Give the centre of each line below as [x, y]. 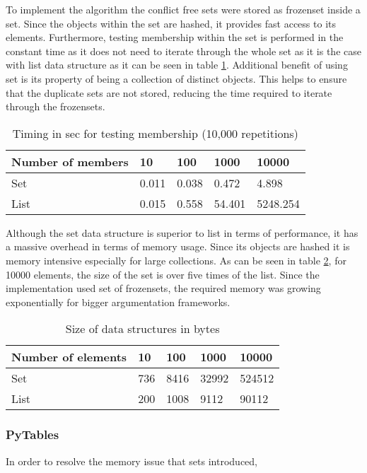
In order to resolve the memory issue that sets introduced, [132, 461]
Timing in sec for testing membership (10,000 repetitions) [155, 133]
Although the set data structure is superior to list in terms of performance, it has [182, 232]
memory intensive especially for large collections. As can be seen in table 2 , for [176, 260]
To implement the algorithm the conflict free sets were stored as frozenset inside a [183, 9]
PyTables [33, 434]
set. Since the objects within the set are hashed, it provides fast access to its [171, 23]
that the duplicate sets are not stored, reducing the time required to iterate [169, 92]
